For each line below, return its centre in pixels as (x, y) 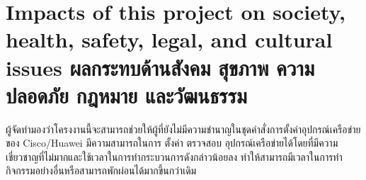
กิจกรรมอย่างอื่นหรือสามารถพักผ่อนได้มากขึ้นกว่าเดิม (101, 170)
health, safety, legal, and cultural (169, 39)
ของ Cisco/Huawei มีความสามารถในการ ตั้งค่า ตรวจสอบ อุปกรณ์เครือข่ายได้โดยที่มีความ (172, 143)
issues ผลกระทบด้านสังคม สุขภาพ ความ (160, 67)
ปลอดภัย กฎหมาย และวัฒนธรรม (126, 95)
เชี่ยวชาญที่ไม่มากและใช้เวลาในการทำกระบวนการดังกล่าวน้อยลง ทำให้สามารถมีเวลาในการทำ (174, 156)
